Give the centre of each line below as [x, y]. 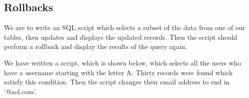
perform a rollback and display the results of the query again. [96, 46]
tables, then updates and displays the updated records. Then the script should [121, 37]
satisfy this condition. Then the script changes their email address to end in [117, 82]
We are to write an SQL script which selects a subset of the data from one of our [125, 27]
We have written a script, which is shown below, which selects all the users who [123, 62]
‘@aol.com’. [20, 91]
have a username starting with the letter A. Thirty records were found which [118, 72]
